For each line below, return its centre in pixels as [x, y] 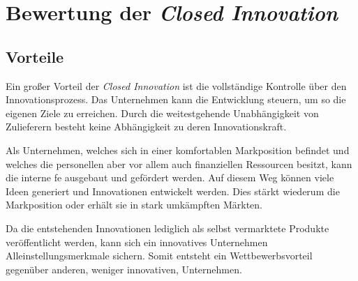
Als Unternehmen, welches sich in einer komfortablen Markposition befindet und [178, 150]
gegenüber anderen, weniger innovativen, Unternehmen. [124, 269]
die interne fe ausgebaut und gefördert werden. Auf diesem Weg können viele [170, 177]
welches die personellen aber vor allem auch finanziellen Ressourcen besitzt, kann [179, 164]
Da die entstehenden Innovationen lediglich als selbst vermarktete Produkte [167, 228]
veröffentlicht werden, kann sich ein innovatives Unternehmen [137, 242]
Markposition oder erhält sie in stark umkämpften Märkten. [134, 205]
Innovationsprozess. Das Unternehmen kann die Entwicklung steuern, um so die [176, 99]
